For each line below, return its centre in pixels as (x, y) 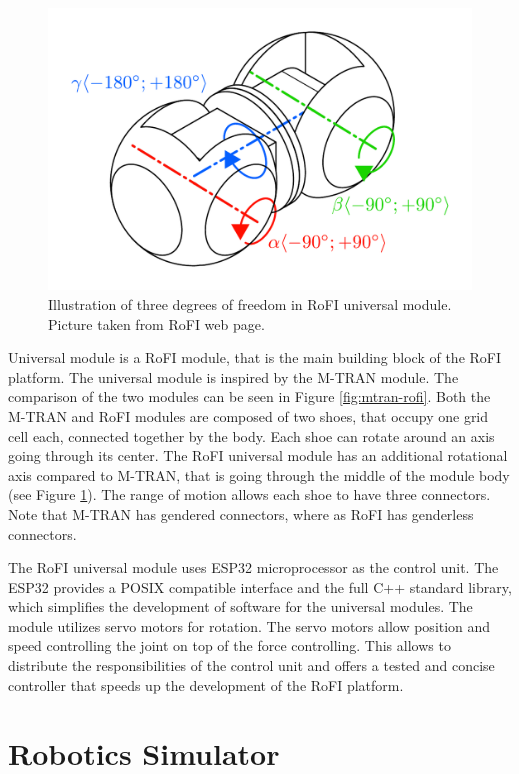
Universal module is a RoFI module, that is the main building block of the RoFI (255, 357)
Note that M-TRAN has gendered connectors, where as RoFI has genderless (241, 513)
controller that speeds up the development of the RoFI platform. (206, 684)
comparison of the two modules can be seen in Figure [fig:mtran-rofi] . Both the (249, 396)
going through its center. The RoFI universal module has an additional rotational (258, 455)
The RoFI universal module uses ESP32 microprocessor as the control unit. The (253, 567)
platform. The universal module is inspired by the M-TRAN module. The (233, 376)
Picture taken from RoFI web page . (156, 323)
